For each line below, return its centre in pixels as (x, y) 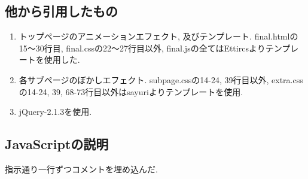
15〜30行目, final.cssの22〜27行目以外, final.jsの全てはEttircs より (142, 48)
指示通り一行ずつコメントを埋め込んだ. (81, 169)
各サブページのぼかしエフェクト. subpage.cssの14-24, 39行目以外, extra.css (161, 79)
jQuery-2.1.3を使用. (55, 112)
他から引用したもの (61, 11)
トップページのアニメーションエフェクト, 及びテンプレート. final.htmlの (158, 36)
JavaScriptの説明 (57, 144)
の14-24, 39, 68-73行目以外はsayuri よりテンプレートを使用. (131, 91)
